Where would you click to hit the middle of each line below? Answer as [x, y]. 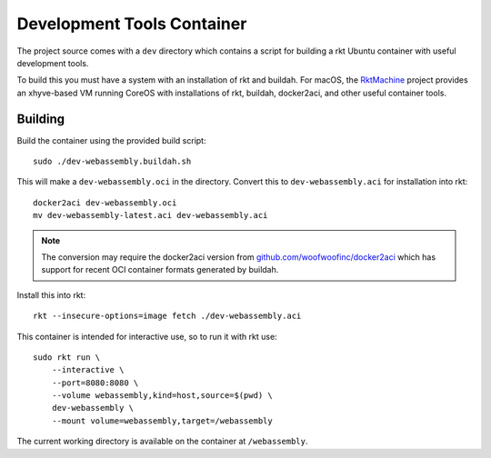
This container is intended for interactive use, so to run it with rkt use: [147, 336]
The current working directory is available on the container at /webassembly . [162, 442]
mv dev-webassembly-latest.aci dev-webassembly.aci [150, 215]
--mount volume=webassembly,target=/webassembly [162, 421]
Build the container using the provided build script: [111, 140]
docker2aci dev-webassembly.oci [105, 203]
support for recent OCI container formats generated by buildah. [160, 270]
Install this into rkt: [51, 294]
